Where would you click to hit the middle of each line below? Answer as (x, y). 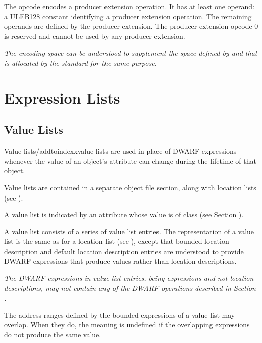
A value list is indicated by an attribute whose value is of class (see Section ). (124, 214)
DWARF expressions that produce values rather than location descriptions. (120, 261)
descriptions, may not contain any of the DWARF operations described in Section (130, 288)
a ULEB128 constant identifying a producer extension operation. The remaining (128, 16)
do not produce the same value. (53, 335)
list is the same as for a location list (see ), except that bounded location (117, 241)
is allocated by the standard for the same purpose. (81, 62)
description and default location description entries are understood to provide (124, 251)
